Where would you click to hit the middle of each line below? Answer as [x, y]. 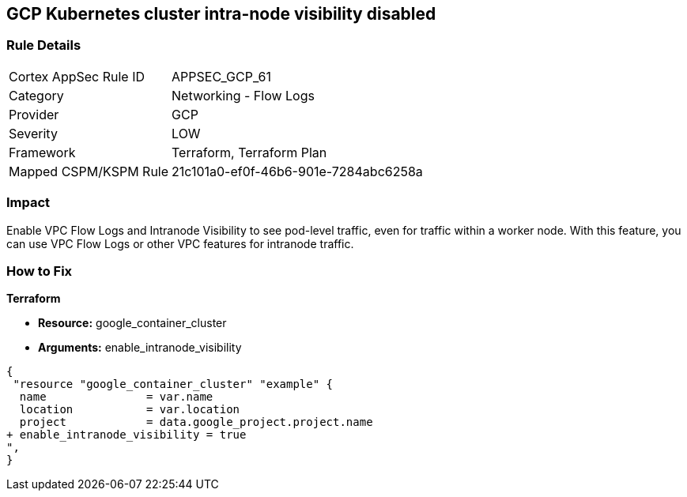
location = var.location [130, 410]
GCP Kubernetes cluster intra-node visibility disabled [221, 14]
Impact [28, 203]
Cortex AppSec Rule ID [77, 76]
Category [36, 95]
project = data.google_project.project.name [196, 422]
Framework [42, 152]
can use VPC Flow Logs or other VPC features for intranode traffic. [180, 243]
